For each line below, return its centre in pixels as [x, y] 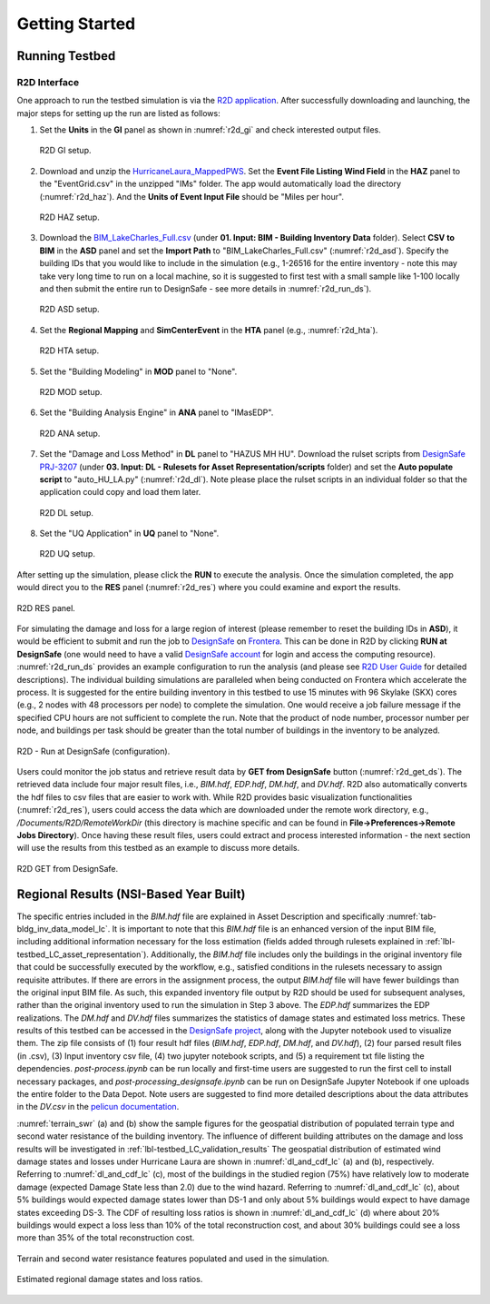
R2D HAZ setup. [69, 217]
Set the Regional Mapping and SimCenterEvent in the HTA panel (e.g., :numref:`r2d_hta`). [209, 330]
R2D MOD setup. [71, 391]
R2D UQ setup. [67, 554]
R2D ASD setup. [69, 310]
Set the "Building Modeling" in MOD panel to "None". [138, 371]
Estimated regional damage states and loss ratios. [110, 1279]
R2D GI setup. [65, 151]
